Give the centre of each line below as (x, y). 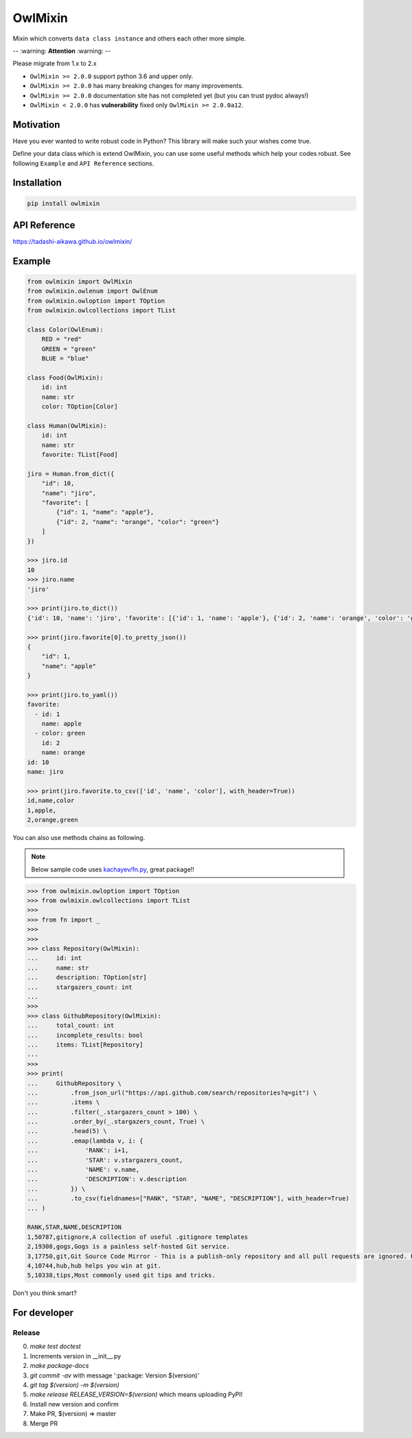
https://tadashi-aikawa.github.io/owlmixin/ (72, 242)
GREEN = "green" (69, 349)
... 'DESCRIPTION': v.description (107, 1179)
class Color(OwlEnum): (65, 330)
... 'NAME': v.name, (83, 1170)
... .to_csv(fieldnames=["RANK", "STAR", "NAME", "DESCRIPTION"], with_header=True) (188, 1199)
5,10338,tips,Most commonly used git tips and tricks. (121, 1275)
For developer (43, 1313)
